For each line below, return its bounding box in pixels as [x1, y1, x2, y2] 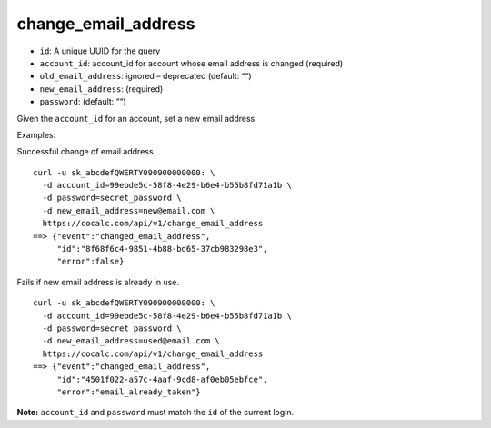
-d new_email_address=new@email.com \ [42, 205, 215, 215]
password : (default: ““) [39, 96, 126, 107]
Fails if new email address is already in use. [16, 276, 179, 287]
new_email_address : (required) [39, 83, 164, 95]
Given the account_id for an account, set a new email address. [16, 113, 258, 124]
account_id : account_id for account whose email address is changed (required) [39, 57, 344, 68]
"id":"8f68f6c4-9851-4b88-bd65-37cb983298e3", [56, 244, 268, 254]
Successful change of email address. [16, 146, 156, 157]
